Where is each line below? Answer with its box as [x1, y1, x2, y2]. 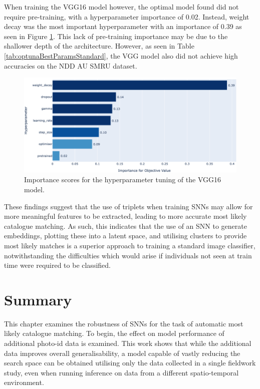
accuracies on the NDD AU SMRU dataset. [4, 60, 137, 71]
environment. [4, 377, 44, 387]
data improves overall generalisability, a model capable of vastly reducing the [4, 347, 240, 358]
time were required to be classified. [4, 260, 111, 270]
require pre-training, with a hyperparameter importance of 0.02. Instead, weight [4, 11, 249, 22]
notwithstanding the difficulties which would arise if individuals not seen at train [4, 250, 252, 260]
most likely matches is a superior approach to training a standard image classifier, [4, 240, 255, 250]
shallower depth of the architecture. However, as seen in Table [4, 41, 194, 51]
